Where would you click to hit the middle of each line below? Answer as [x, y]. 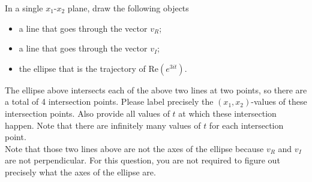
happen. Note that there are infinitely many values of [103, 125]
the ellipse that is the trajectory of [82, 68]
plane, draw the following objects [128, 8]
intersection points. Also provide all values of [87, 113]
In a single [24, 8]
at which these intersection [227, 113]
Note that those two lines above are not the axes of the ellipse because [134, 148]
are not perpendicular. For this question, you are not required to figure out [142, 160]
